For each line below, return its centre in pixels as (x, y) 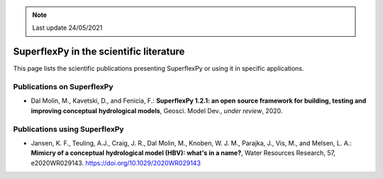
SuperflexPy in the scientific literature (99, 52)
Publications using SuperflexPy (68, 129)
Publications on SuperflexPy (63, 87)
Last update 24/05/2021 (67, 28)
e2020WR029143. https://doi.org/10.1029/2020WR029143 (116, 163)
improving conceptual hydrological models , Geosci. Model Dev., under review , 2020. (157, 110)
